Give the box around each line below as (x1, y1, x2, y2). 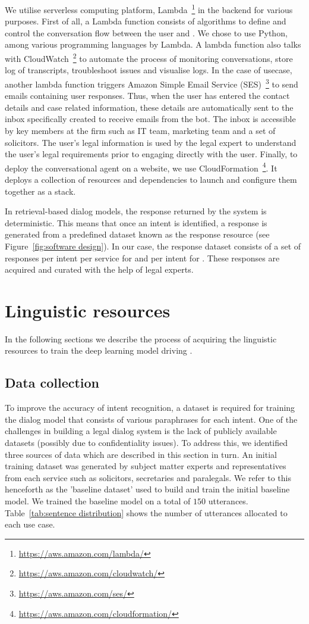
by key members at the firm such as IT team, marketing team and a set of (5, 124, 276, 136)
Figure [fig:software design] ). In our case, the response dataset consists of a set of (5, 239, 301, 252)
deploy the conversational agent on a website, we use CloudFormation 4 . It (5, 160, 278, 174)
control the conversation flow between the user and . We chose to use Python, (5, 26, 288, 39)
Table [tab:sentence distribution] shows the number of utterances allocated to (5, 506, 288, 519)
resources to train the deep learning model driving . (5, 344, 193, 357)
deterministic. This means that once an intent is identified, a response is (5, 216, 267, 229)
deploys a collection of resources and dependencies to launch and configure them (5, 173, 297, 185)
